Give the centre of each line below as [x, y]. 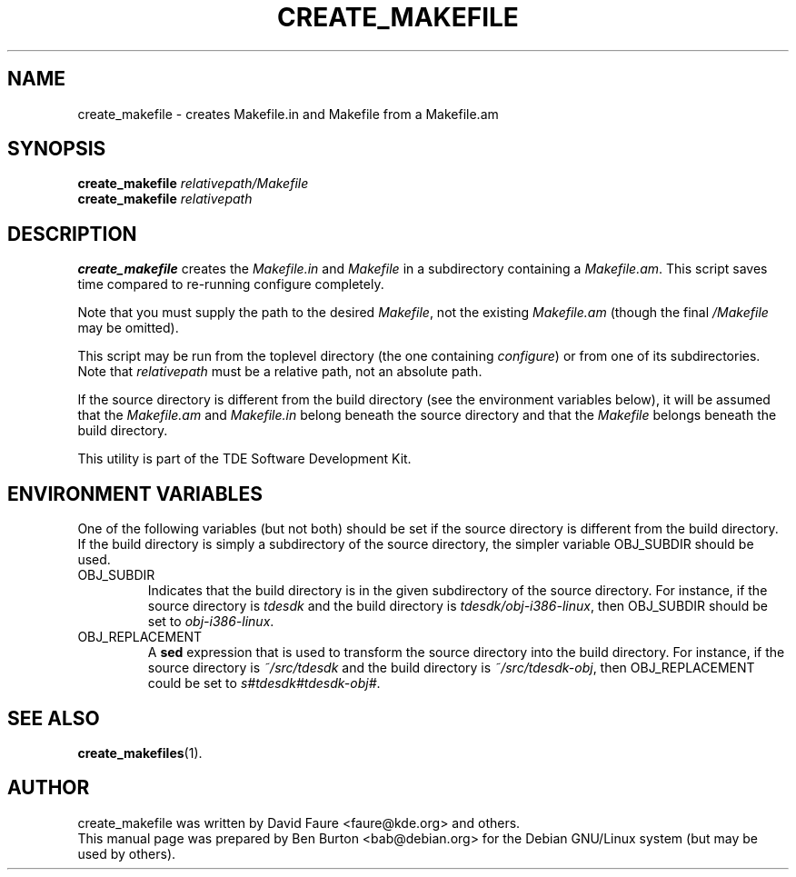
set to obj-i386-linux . [211, 622]
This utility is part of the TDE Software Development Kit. [244, 459]
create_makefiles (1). [140, 752]
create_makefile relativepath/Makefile [193, 184]
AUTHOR [49, 788]
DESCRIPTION [72, 234]
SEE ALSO [54, 718]
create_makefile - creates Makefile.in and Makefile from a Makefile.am [288, 114]
